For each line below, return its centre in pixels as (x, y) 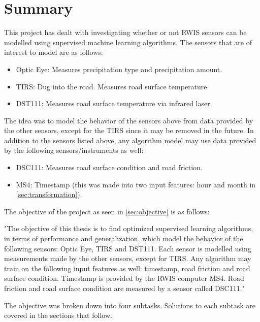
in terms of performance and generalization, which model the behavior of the (124, 238)
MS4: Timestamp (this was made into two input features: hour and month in (136, 184)
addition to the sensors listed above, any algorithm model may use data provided (130, 140)
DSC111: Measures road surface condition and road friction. (109, 167)
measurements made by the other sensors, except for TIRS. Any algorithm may (128, 258)
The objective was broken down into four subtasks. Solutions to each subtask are (130, 305)
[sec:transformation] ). (49, 194)
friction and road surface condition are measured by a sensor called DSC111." (124, 288)
